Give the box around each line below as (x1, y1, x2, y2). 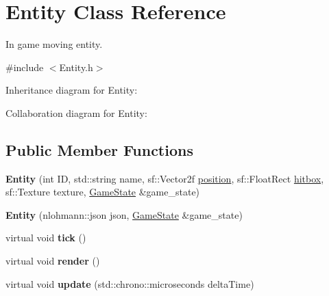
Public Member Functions (5, 139, 193, 160)
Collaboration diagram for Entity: (5, 105, 147, 120)
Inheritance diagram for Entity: (5, 83, 138, 97)
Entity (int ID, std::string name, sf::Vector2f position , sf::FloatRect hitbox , (5, 171, 324, 185)
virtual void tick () (5, 230, 86, 245)
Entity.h (59, 59, 93, 74)
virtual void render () (5, 254, 100, 268)
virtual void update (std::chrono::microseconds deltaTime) (5, 276, 254, 291)
